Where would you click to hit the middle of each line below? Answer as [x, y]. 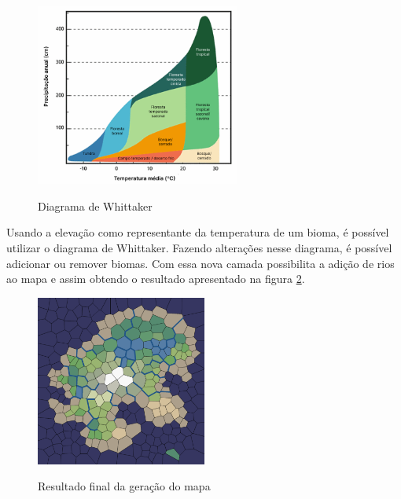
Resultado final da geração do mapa [124, 486]
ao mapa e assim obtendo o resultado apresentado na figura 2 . [156, 279]
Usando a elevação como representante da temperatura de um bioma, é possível [198, 232]
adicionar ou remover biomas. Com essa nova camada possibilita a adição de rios [200, 263]
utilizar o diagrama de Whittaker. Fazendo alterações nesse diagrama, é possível [199, 247]
